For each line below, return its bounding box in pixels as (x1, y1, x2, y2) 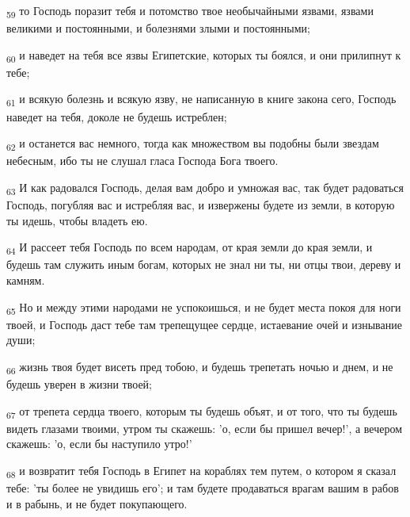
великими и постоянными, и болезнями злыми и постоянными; (6, 20, 310, 36)
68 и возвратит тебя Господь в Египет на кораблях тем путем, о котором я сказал (6, 461, 397, 481)
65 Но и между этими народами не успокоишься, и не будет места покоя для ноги (6, 298, 401, 317)
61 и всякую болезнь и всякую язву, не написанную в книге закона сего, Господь (6, 90, 397, 109)
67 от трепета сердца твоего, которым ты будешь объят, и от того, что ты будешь (6, 402, 397, 421)
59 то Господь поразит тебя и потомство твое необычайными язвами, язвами (6, 2, 374, 21)
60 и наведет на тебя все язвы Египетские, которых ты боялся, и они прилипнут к (6, 46, 401, 65)
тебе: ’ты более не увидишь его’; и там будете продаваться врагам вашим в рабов (6, 479, 399, 496)
